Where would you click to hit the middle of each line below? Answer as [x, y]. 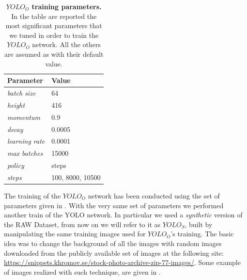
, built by [199, 224]
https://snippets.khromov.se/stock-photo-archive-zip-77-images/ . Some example [122, 262]
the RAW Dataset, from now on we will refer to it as [82, 224]
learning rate [26, 141]
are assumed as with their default [54, 54]
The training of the [32, 196]
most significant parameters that [54, 25]
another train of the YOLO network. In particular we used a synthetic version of [123, 215]
